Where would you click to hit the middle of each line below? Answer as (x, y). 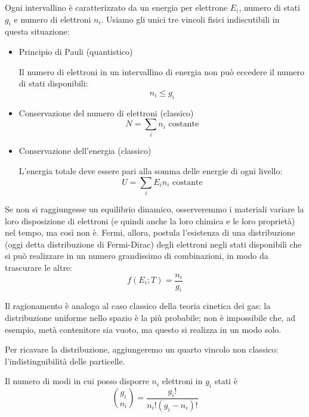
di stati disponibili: (53, 83)
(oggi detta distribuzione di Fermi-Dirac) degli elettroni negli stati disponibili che (153, 244)
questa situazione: (37, 31)
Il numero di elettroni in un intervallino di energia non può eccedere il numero (161, 71)
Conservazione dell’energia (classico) (85, 151)
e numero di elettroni (52, 19)
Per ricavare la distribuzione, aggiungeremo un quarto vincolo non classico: (142, 349)
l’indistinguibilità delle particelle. (65, 361)
